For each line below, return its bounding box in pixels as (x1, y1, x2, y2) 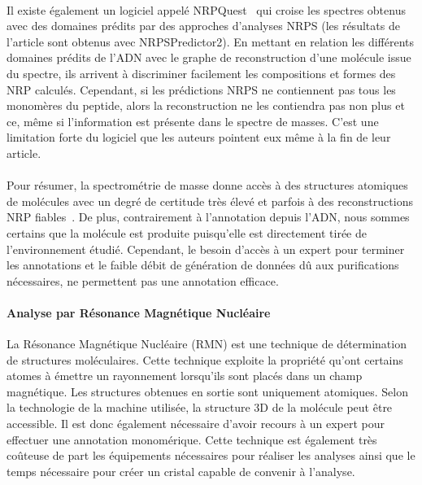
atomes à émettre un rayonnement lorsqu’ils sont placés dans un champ (7, 367, 363, 384)
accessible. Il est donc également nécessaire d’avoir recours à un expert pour (7, 415, 385, 432)
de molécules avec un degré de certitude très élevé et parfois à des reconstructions (7, 192, 413, 209)
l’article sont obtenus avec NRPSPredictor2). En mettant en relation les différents (7, 33, 414, 50)
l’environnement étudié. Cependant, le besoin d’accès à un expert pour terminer (7, 240, 405, 257)
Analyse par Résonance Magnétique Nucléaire (7, 304, 271, 321)
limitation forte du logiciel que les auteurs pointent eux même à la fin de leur (7, 129, 391, 146)
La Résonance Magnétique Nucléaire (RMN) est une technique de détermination (7, 335, 407, 352)
